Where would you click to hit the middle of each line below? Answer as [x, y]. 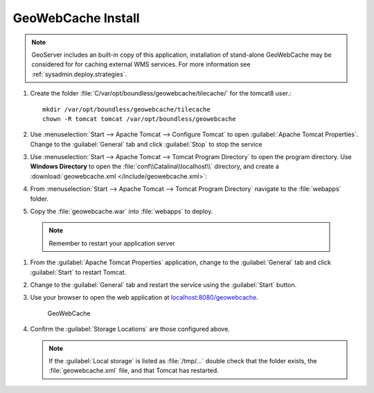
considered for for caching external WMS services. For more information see [141, 64]
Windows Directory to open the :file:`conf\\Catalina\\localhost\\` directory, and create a [155, 167]
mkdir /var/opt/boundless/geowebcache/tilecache [126, 109]
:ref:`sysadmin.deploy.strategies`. [79, 74]
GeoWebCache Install [76, 18]
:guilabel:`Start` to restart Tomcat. [78, 272]
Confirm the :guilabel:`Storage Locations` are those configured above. [130, 329]
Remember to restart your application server [112, 243]
